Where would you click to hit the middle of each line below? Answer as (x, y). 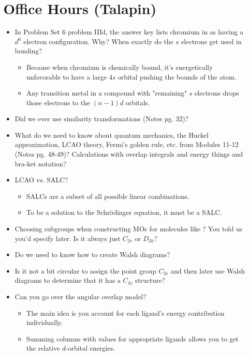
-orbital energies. (90, 348)
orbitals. (138, 102)
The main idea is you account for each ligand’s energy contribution (125, 313)
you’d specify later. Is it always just (67, 238)
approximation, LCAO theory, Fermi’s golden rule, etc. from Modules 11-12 (127, 144)
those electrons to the (58, 102)
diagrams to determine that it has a (68, 280)
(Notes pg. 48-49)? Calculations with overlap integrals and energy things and (129, 154)
